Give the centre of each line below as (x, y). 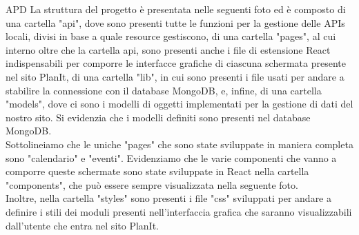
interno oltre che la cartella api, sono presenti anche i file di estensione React (168, 49)
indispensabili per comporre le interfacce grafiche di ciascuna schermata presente (176, 63)
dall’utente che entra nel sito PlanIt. (82, 225)
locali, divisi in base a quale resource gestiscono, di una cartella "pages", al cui (171, 36)
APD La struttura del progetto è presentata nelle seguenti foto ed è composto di (176, 9)
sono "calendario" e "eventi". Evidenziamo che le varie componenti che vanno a (171, 157)
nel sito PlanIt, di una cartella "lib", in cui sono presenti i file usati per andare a (175, 76)
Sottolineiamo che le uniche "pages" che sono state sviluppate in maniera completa (179, 144)
